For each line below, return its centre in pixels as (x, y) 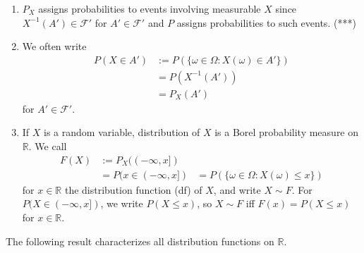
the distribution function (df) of (133, 189)
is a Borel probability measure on (287, 132)
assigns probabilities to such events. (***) (266, 22)
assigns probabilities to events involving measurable (150, 8)
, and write (237, 189)
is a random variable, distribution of (122, 132)
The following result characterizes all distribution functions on (140, 241)
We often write (54, 46)
